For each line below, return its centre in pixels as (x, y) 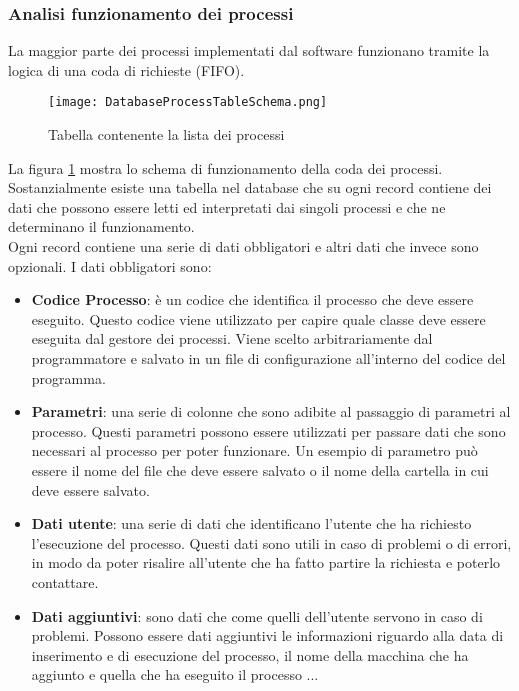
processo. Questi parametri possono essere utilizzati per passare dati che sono (268, 430)
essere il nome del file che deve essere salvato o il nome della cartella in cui (260, 469)
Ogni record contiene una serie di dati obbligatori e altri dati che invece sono (243, 246)
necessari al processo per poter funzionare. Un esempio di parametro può (254, 450)
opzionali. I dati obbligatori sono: (110, 265)
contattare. (65, 581)
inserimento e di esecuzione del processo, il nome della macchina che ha (250, 654)
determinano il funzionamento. (101, 226)
